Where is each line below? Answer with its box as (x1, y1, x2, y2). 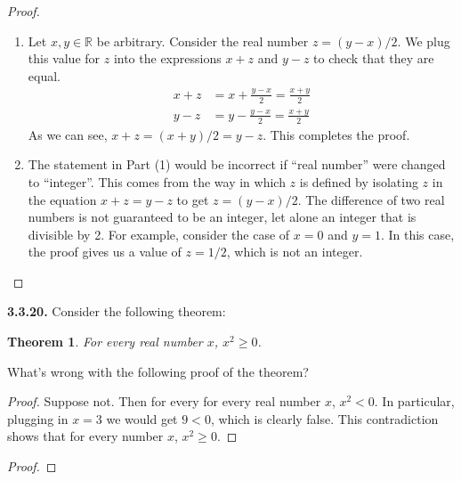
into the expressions (113, 49, 222, 68)
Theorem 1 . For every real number (7, 332, 203, 351)
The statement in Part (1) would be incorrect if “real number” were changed (28, 155, 446, 174)
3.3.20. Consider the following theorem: (7, 302, 226, 321)
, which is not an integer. (226, 242, 363, 261)
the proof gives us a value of (28, 242, 182, 261)
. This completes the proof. (263, 125, 410, 143)
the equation (28, 190, 97, 208)
